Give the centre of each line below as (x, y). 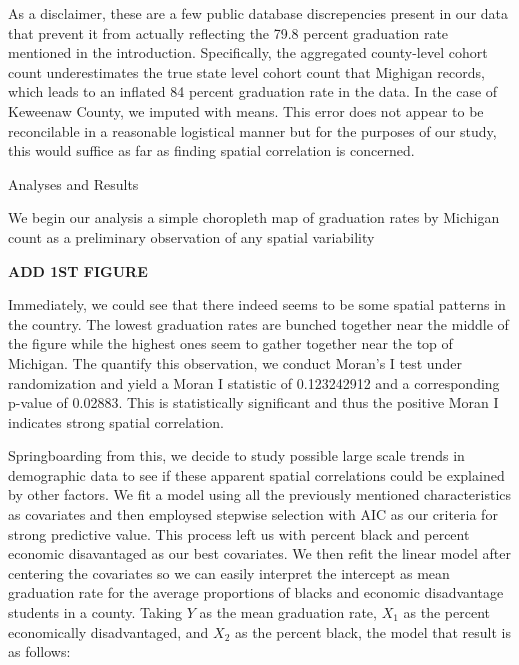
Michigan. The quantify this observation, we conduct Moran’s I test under (235, 362)
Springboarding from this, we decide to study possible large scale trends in (236, 455)
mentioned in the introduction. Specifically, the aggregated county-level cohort (248, 52)
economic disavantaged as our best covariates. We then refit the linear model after (259, 553)
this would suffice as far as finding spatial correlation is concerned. (211, 150)
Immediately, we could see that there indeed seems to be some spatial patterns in (257, 304)
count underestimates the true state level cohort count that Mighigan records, (246, 71)
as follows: (39, 651)
